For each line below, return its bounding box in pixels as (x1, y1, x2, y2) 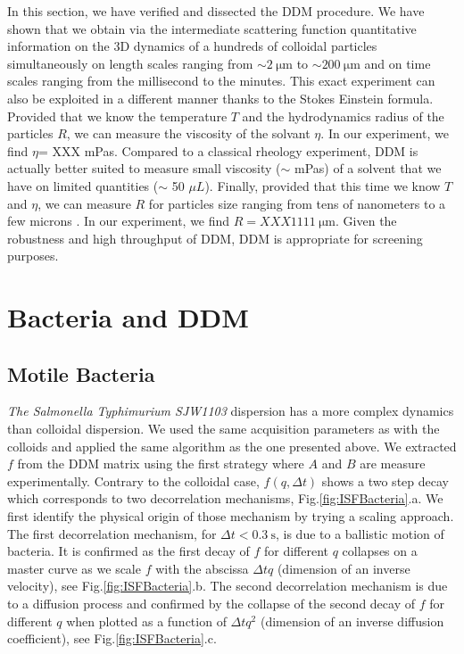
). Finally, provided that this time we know (204, 176, 441, 195)
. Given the (336, 211, 397, 230)
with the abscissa (155, 559, 249, 577)
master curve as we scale (7, 559, 141, 577)
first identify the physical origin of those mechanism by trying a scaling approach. (7, 507, 454, 526)
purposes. (7, 246, 59, 265)
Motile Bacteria (7, 360, 155, 387)
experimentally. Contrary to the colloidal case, (7, 471, 260, 490)
